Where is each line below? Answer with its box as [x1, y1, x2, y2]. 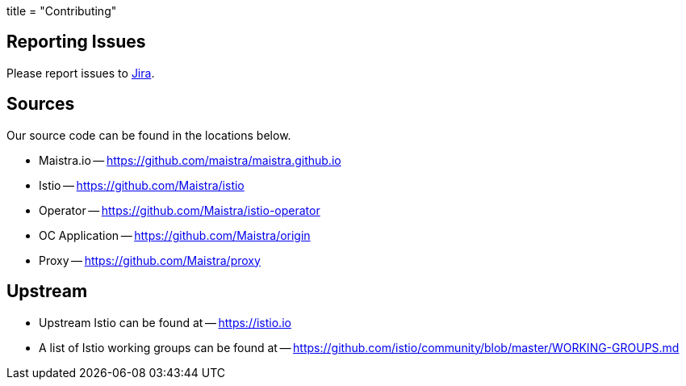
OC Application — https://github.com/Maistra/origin [39, 228, 311, 242]
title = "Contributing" [6, 4, 117, 18]
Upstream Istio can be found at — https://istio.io [39, 315, 291, 329]
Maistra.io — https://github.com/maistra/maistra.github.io [39, 153, 341, 167]
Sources [6, 94, 75, 115]
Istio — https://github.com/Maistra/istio [39, 178, 245, 192]
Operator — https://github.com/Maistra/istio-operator [39, 203, 320, 217]
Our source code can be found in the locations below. [6, 128, 291, 142]
